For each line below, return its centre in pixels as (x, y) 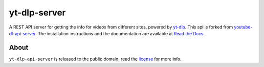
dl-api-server (22, 33)
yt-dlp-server (37, 13)
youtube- (243, 27)
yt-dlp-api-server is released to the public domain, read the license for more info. (95, 59)
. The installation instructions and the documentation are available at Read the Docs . (120, 33)
